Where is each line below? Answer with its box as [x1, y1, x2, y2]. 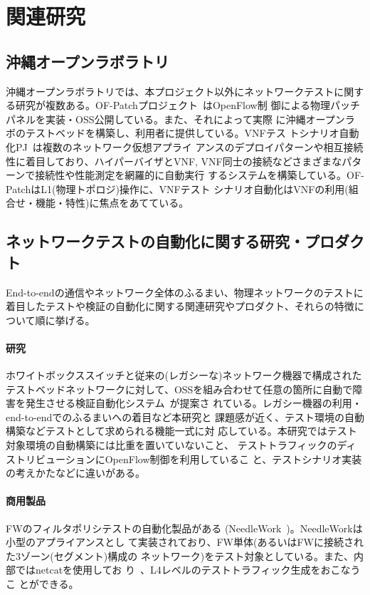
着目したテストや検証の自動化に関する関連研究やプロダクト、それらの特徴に [6, 299, 364, 314]
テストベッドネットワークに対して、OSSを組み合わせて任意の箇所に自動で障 [6, 381, 363, 396]
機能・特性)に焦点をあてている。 [35, 195, 189, 210]
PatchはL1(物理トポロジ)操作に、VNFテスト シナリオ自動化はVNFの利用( [6, 181, 349, 196]
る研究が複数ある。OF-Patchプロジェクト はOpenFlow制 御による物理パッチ [6, 98, 360, 113]
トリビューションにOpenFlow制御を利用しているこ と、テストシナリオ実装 [15, 451, 362, 466]
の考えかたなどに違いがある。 [6, 465, 145, 480]
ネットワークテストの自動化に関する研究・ [6, 230, 305, 252]
